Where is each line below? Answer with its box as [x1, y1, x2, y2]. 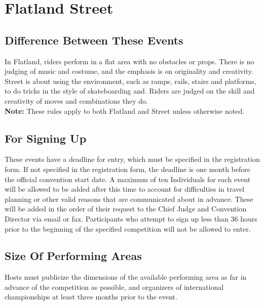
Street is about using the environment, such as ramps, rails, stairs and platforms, [5, 75, 256, 86]
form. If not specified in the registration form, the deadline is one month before [5, 163, 251, 174]
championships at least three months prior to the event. [5, 291, 177, 302]
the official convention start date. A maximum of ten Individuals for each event [5, 173, 251, 184]
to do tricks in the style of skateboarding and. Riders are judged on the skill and [5, 85, 255, 96]
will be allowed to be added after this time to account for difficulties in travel [5, 184, 245, 194]
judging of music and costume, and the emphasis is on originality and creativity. [5, 66, 253, 76]
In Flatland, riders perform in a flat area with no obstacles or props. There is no [5, 56, 254, 66]
